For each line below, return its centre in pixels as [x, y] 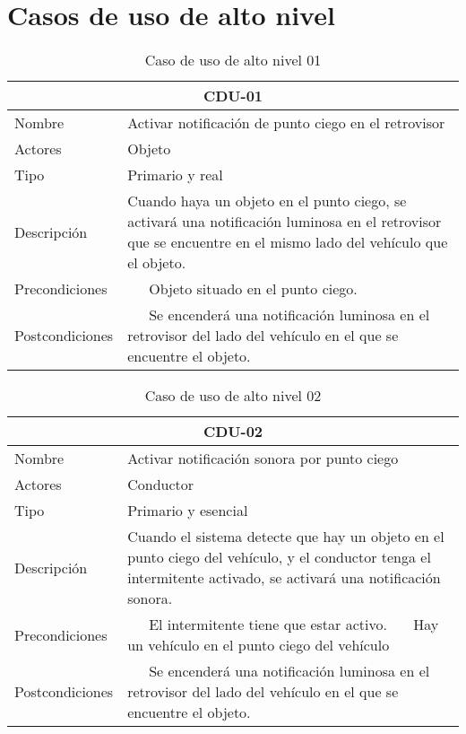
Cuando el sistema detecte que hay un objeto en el [286, 537]
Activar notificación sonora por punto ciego [263, 459]
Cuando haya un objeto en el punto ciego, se [267, 201]
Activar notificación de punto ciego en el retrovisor [286, 123]
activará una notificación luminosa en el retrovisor [285, 222]
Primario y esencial [188, 511]
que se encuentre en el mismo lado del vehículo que [288, 242]
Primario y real [175, 175]
